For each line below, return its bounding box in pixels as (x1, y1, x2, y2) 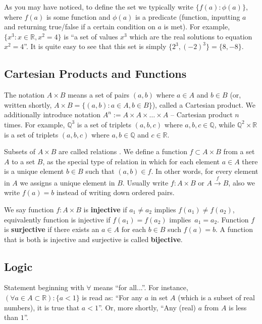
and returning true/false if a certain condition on (4, 21, 155, 32)
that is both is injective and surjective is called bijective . (4, 234, 183, 244)
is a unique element (4, 166, 64, 176)
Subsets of (4, 146, 35, 157)
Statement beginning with (4, 282, 84, 293)
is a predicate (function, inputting (135, 11, 240, 22)
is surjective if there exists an (4, 224, 99, 235)
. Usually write (122, 177, 169, 188)
